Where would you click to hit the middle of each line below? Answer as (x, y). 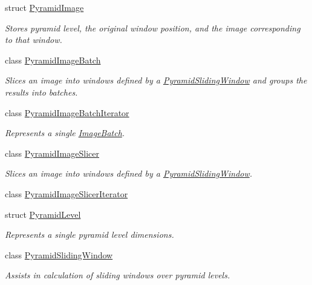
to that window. (34, 40)
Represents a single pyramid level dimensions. (89, 234)
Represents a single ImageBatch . (65, 133)
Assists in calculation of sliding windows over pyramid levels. (118, 275)
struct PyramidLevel (43, 214)
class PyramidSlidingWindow (59, 254)
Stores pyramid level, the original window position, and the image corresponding (153, 28)
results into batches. (41, 92)
